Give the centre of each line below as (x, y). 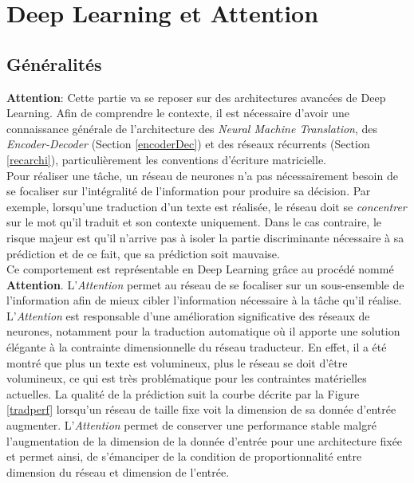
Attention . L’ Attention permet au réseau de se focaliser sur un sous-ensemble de (205, 284)
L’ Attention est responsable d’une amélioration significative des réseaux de (188, 315)
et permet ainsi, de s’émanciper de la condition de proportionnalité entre (184, 456)
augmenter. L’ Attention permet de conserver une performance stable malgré (191, 425)
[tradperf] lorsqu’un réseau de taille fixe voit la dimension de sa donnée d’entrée (201, 409)
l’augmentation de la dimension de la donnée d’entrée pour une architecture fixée (205, 440)
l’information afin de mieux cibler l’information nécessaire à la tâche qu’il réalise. (204, 300)
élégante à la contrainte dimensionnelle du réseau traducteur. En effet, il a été (197, 347)
